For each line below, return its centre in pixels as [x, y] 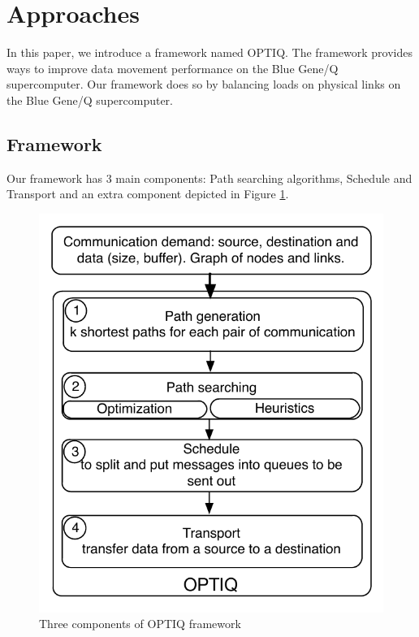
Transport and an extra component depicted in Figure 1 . [148, 194]
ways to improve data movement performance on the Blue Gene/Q [173, 68]
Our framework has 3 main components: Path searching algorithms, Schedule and [209, 178]
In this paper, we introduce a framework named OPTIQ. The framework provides [209, 52]
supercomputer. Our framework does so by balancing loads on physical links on [204, 84]
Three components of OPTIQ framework [140, 624]
